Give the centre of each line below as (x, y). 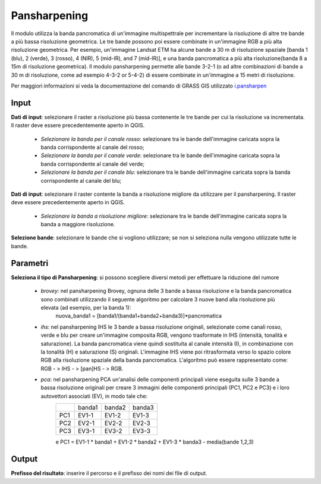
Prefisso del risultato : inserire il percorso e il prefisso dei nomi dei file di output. (109, 473)
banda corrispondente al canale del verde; (93, 164)
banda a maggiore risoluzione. (78, 224)
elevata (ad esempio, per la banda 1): (86, 307)
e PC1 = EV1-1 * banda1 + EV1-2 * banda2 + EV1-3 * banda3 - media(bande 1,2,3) (155, 442)
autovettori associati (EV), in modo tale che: (94, 396)
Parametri (30, 263)
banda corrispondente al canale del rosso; (92, 147)
